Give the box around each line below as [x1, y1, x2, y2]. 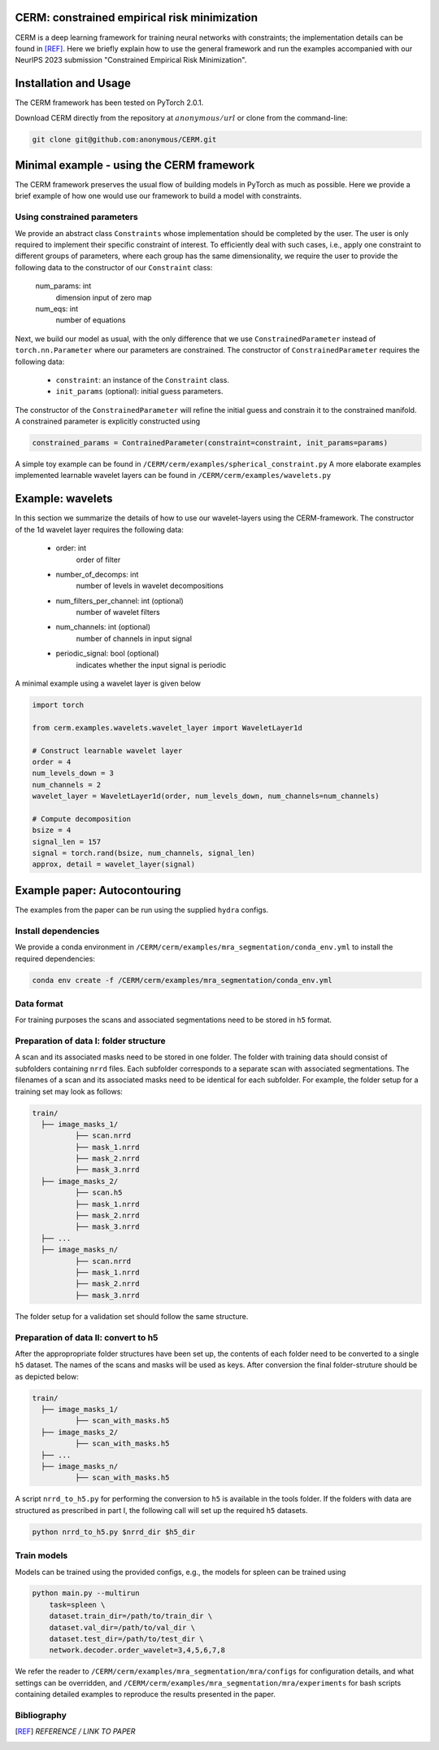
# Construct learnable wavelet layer [32, 746, 183, 755]
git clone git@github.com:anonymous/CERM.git [32, 134, 217, 144]
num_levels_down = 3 [32, 769, 114, 778]
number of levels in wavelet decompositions [76, 581, 224, 590]
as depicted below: [15, 1371, 79, 1381]
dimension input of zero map [55, 292, 152, 302]
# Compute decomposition [32, 814, 132, 823]
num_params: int [35, 281, 92, 291]
